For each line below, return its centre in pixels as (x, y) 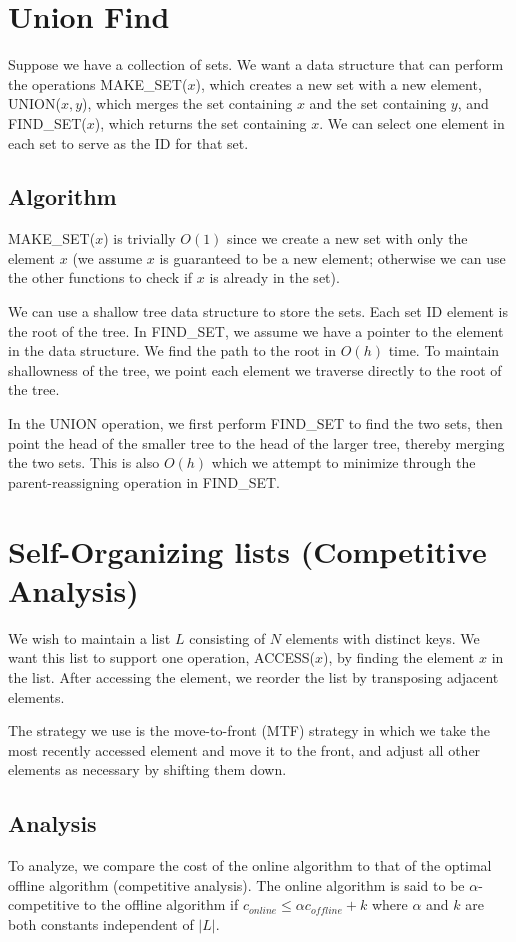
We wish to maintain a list (89, 637)
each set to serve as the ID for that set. (128, 142)
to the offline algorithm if (161, 904)
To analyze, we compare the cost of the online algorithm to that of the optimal (250, 865)
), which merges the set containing (187, 103)
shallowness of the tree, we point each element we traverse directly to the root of (255, 369)
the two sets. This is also (84, 462)
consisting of (227, 637)
